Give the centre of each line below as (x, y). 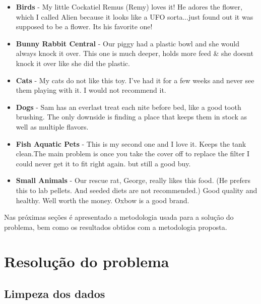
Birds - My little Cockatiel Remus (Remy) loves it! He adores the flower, (129, 7)
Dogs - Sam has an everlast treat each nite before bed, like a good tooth (128, 107)
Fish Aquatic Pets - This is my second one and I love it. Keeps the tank (131, 143)
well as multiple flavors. (52, 126)
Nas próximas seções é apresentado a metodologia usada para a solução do (119, 217)
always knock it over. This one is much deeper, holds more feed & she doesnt (135, 53)
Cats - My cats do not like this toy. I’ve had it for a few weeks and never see (135, 80)
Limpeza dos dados (55, 294)
